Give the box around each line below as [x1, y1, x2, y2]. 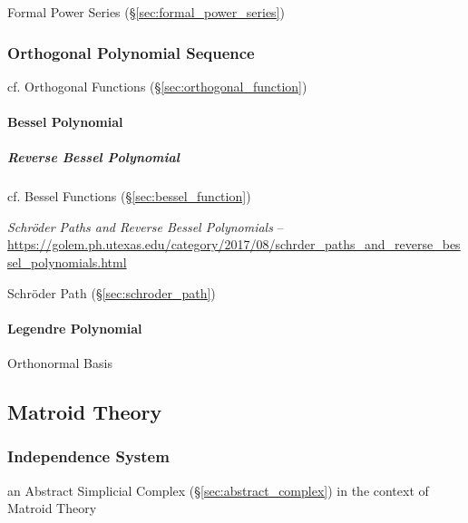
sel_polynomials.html [7, 252, 127, 271]
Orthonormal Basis [7, 353, 112, 372]
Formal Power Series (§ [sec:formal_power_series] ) [7, 3, 285, 21]
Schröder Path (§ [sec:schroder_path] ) [7, 283, 216, 302]
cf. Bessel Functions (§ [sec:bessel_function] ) [7, 187, 251, 206]
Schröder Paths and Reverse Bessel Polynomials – [7, 217, 284, 236]
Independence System [7, 445, 170, 468]
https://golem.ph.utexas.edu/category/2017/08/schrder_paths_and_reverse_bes [7, 235, 461, 254]
